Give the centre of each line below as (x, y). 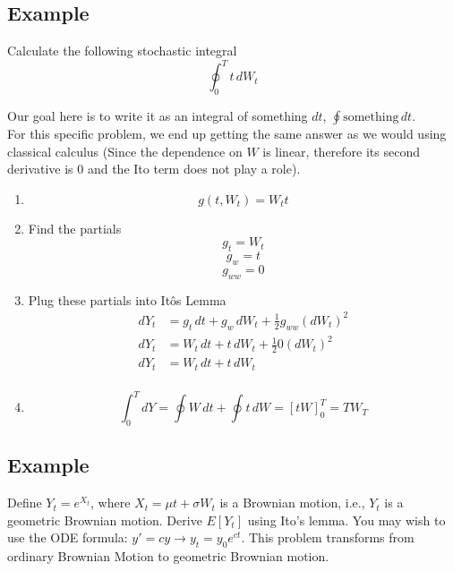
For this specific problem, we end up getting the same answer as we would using (227, 134)
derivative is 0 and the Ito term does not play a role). (154, 169)
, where (111, 503)
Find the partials (75, 228)
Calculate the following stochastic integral (122, 51)
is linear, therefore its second (341, 151)
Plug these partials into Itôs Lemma (127, 299)
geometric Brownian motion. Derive (105, 520)
